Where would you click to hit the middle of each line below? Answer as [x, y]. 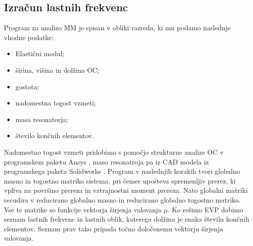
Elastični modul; [40, 53]
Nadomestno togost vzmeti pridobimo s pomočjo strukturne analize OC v [114, 152]
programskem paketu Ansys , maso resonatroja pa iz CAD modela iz [107, 161]
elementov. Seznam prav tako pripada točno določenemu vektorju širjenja [114, 228]
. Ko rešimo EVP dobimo [205, 209]
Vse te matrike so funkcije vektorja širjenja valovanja [83, 209]
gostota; [27, 86]
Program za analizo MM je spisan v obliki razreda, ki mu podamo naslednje [117, 28]
